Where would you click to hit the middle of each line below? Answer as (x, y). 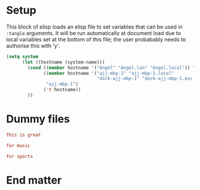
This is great (24, 135)
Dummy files (38, 119)
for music (18, 145)
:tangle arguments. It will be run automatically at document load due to (94, 33)
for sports (20, 156)
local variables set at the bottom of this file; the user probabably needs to (96, 39)
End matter (34, 180)
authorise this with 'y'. (33, 46)
